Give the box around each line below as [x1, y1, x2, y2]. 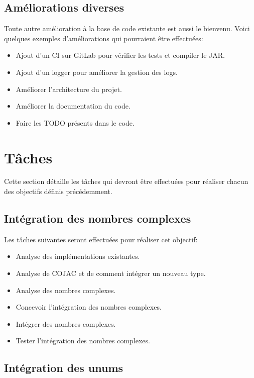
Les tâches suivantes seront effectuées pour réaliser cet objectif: [4, 234, 198, 244]
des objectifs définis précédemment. [4, 186, 112, 197]
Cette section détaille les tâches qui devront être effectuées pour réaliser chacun [4, 176, 248, 186]
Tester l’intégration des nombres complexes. [16, 335, 150, 346]
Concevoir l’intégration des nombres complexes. [16, 302, 162, 312]
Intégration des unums [4, 360, 123, 375]
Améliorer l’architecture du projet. [16, 83, 122, 94]
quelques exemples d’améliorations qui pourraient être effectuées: [4, 33, 203, 43]
